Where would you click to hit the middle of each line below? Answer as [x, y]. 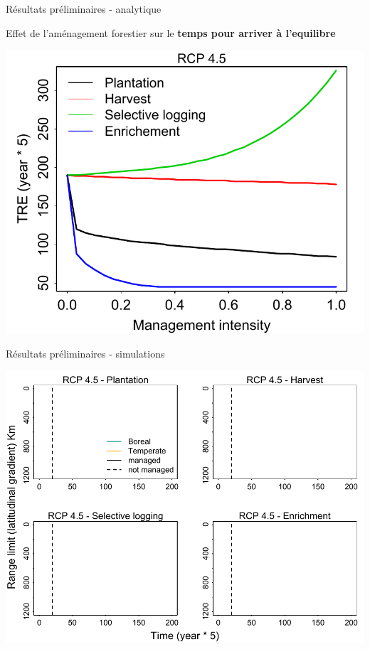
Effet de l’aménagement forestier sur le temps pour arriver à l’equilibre [171, 32]
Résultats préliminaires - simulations [85, 354]
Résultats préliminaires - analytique [84, 9]
